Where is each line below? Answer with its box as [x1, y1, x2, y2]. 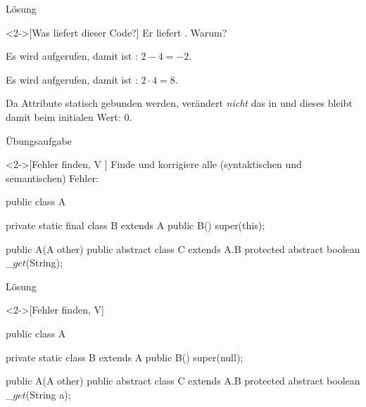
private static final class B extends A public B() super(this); [6, 217, 265, 232]
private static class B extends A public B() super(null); [6, 349, 244, 364]
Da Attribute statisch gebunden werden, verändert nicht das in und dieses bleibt [6, 96, 353, 110]
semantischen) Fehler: [6, 170, 99, 185]
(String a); [25, 387, 71, 401]
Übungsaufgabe [6, 133, 72, 148]
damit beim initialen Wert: [6, 109, 121, 124]
